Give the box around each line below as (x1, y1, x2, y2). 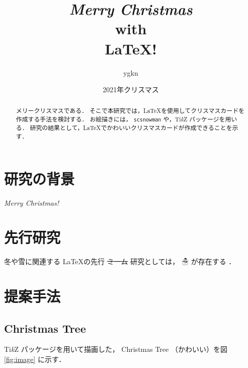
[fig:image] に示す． (4, 354, 66, 364)
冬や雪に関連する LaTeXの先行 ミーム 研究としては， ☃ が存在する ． (4, 256, 236, 267)
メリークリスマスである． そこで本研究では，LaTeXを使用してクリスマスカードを (16, 106, 244, 115)
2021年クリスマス (103, 84, 159, 95)
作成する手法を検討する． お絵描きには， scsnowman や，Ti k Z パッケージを (16, 115, 225, 124)
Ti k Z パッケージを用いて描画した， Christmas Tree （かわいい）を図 (4, 344, 227, 354)
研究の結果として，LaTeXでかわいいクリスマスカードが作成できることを (30, 124, 232, 132)
